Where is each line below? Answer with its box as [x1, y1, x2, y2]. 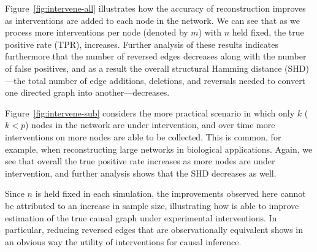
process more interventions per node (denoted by [5, 26, 188, 39]
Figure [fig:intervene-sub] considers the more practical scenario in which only [5, 106, 295, 119]
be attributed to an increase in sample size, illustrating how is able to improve [5, 199, 299, 212]
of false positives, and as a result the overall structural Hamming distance [5, 61, 282, 74]
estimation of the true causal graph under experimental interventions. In [5, 211, 277, 224]
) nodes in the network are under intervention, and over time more [25, 118, 275, 131]
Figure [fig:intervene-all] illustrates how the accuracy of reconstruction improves [5, 2, 306, 14]
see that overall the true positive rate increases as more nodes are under [5, 155, 275, 167]
